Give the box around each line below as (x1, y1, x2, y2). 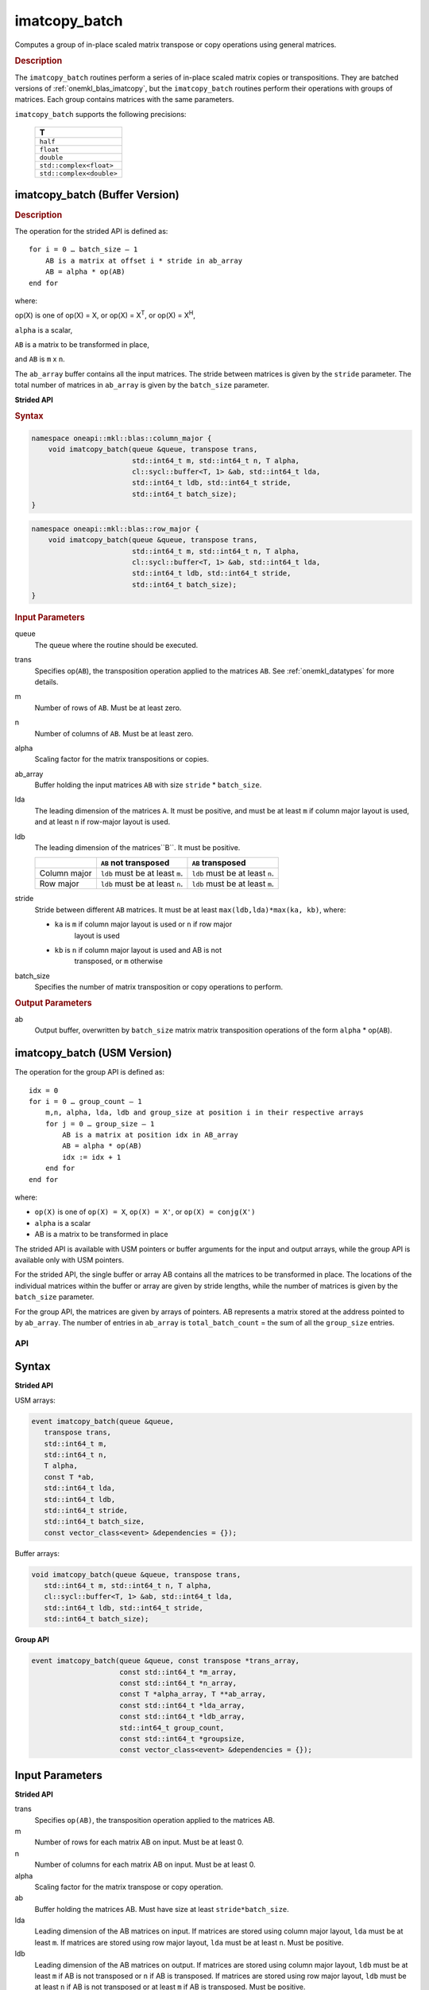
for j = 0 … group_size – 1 (44, 1119, 155, 1128)
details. (34, 677, 59, 686)
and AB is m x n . (14, 354, 65, 364)
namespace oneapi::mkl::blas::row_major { (31, 524, 199, 533)
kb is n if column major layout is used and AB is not (54, 945, 222, 954)
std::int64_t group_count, (119, 1723, 225, 1732)
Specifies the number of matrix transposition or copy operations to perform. (34, 982, 284, 992)
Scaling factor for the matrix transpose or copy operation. (34, 1882, 223, 1891)
